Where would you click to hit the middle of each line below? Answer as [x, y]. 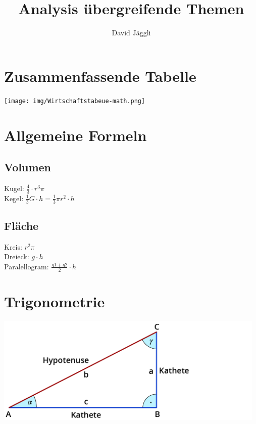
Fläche [21, 225]
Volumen [28, 167]
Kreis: [13, 246]
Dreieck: [17, 256]
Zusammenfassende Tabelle [100, 76]
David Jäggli [131, 33]
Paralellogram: [27, 266]
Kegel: [14, 198]
